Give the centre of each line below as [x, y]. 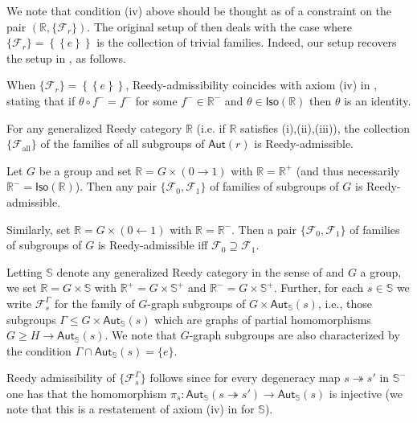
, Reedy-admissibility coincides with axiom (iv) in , [251, 85]
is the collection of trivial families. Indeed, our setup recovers [247, 42]
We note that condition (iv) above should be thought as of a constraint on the [199, 10]
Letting [25, 271]
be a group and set [85, 170]
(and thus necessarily [348, 170]
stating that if [41, 100]
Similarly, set [39, 229]
